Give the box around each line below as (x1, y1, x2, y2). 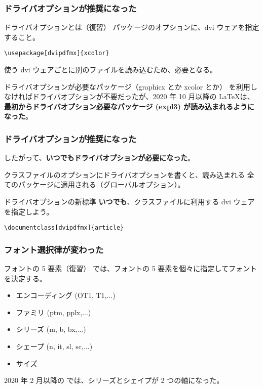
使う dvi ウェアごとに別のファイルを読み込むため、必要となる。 (4, 64, 217, 75)
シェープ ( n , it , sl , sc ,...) (16, 341, 93, 352)
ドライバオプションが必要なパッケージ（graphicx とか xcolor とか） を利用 (4, 81, 250, 92)
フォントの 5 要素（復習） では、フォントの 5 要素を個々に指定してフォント (4, 263, 257, 274)
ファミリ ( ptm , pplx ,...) (16, 307, 91, 317)
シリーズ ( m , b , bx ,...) (16, 324, 86, 334)
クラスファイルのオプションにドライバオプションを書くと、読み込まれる (4, 169, 245, 180)
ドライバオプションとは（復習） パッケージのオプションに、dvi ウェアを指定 (4, 22, 259, 32)
